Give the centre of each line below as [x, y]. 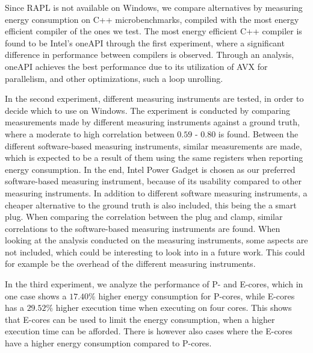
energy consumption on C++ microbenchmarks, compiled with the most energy [152, 19]
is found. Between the [258, 133]
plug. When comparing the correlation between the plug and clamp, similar [144, 217]
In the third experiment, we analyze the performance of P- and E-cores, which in [154, 284]
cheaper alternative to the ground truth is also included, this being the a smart [151, 205]
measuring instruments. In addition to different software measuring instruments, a [156, 192]
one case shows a [36, 295]
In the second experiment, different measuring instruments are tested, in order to [154, 98]
